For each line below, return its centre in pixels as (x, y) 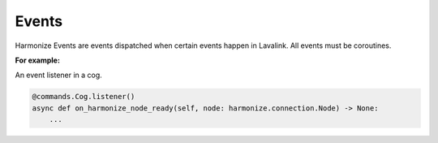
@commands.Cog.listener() (84, 97)
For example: (38, 60)
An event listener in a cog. (59, 75)
